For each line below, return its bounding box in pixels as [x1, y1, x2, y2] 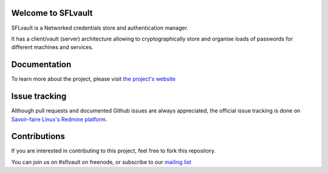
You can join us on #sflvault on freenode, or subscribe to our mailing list [11, 158, 191, 166]
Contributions [11, 131, 65, 142]
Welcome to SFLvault [11, 8, 94, 18]
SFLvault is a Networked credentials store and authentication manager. [11, 24, 188, 31]
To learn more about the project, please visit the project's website [11, 76, 176, 83]
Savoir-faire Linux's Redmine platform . [11, 116, 108, 123]
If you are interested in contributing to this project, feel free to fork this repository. [11, 147, 216, 154]
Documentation [11, 59, 72, 70]
